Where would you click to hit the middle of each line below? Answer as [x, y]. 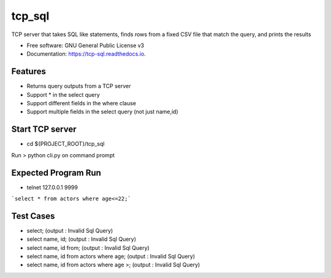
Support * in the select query [63, 94]
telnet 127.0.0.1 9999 [52, 187]
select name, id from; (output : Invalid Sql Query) [88, 247]
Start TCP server [44, 130]
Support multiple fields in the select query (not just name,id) [103, 112]
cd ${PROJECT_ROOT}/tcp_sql [66, 144]
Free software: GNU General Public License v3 [86, 45]
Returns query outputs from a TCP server [79, 86]
